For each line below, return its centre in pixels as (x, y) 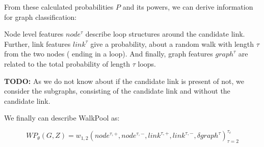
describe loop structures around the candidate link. (165, 34)
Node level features (34, 34)
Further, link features (37, 43)
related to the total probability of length (67, 63)
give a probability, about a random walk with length (172, 43)
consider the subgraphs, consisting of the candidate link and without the (117, 91)
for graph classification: (41, 17)
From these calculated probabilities (59, 7)
